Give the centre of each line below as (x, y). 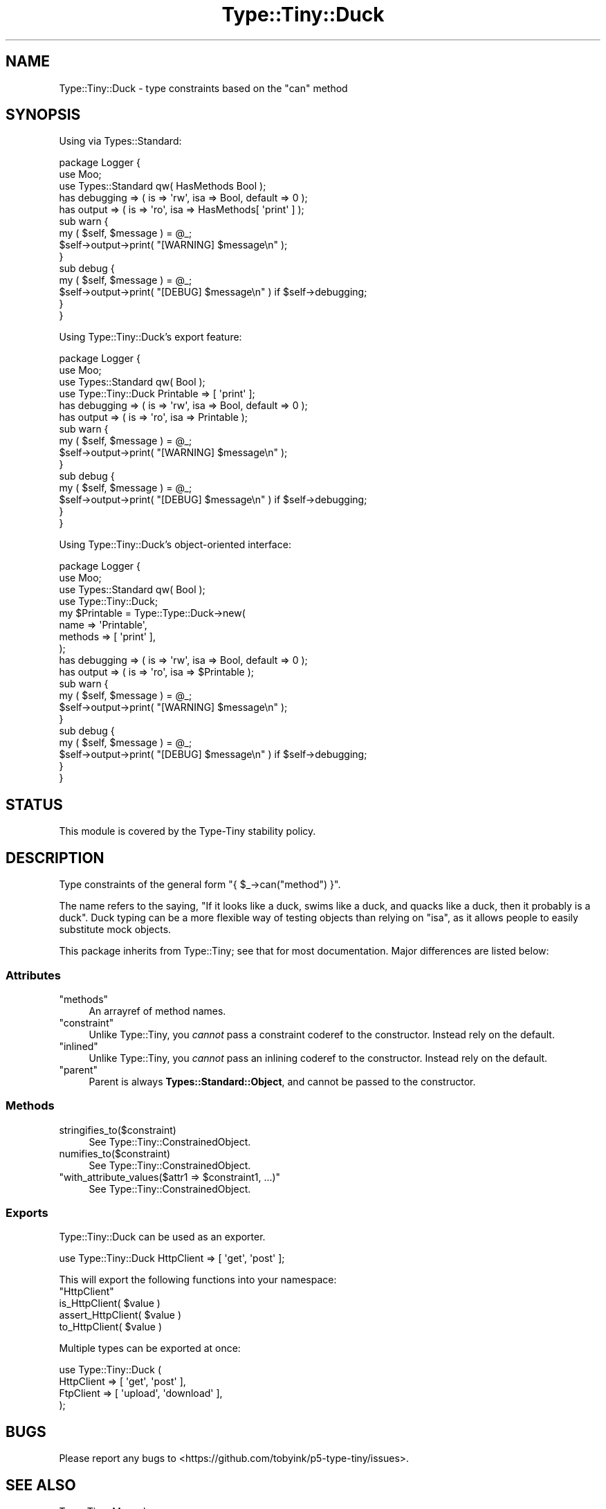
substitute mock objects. (115, 930)
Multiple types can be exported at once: (150, 1348)
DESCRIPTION (55, 858)
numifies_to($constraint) (115, 1153)
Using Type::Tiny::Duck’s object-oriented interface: (175, 545)
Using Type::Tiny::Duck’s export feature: (150, 337)
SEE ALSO (41, 1485)
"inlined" (79, 1046)
